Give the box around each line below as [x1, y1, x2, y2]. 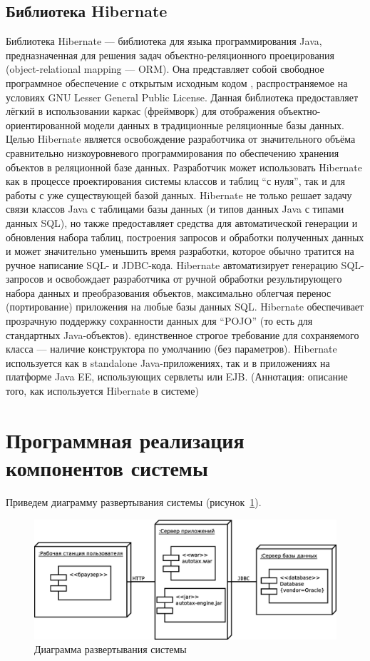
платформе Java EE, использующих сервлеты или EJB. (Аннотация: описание [6, 369, 348, 384]
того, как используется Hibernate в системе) [6, 383, 199, 398]
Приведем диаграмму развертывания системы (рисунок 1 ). [6, 494, 262, 509]
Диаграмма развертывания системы [34, 642, 187, 657]
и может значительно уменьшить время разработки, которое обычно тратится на [6, 243, 354, 258]
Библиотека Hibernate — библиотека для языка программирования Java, [6, 34, 322, 49]
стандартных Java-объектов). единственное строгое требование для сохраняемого [6, 327, 359, 342]
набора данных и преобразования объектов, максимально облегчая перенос [6, 285, 332, 300]
